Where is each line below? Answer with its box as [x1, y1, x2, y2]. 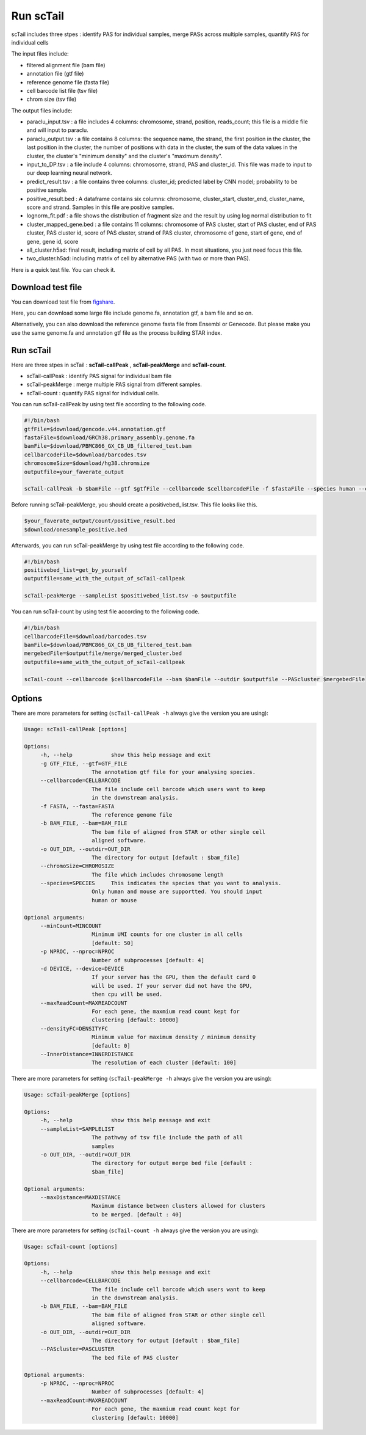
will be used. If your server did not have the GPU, [91, 982, 253, 989]
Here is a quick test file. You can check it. [11, 266, 115, 273]
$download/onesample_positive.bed [24, 526, 127, 533]
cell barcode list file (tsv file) [26, 87, 98, 94]
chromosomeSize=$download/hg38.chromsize [24, 460, 150, 467]
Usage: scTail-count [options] [24, 1243, 118, 1250]
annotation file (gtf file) [26, 70, 84, 78]
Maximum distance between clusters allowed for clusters [91, 1202, 265, 1210]
